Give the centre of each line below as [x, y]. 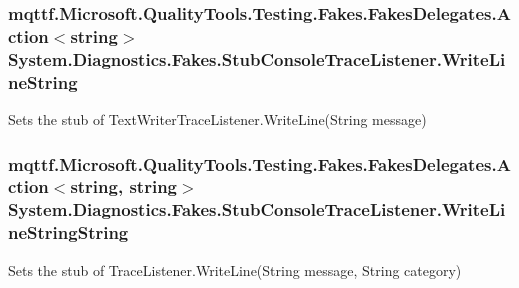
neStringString [68, 232]
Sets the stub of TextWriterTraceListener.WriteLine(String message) [217, 118]
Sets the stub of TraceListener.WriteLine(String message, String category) [235, 269]
